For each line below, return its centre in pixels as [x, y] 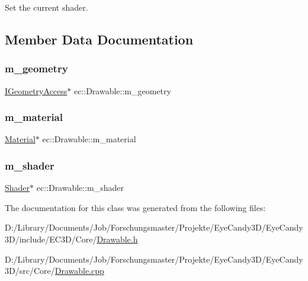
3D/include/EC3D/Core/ [51, 239]
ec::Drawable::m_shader [80, 188]
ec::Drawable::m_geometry [122, 90]
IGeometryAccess [36, 90]
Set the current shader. [46, 7]
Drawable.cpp [79, 271]
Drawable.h [117, 239]
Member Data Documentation [99, 39]
